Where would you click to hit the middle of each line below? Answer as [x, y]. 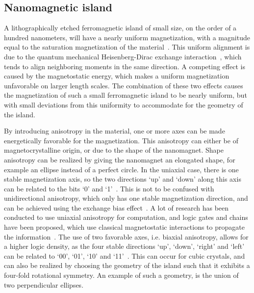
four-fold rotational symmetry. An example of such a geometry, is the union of [121, 275]
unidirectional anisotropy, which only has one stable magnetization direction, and [126, 198]
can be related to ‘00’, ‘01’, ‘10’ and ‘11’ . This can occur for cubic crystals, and [125, 255]
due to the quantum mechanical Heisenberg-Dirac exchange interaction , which [123, 56]
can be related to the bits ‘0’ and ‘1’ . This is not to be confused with [109, 188]
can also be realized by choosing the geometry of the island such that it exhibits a [127, 265]
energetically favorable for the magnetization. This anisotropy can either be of [121, 140]
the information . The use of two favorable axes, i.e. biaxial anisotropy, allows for [126, 236]
